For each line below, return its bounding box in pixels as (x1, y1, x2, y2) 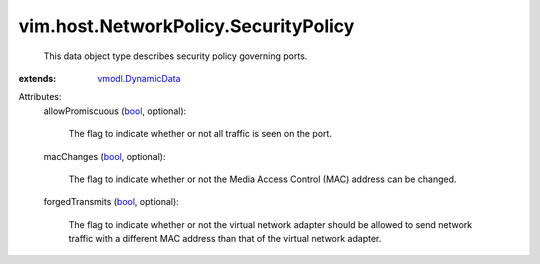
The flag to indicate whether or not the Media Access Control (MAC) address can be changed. (68, 173, 457, 185)
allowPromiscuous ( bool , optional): (43, 105, 187, 117)
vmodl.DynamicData (97, 72, 181, 84)
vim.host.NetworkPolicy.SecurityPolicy (18, 15, 355, 37)
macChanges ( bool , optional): (43, 150, 166, 162)
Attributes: (18, 91, 62, 103)
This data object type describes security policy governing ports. (43, 50, 308, 62)
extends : (18, 72, 57, 84)
